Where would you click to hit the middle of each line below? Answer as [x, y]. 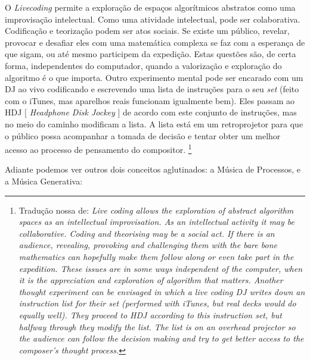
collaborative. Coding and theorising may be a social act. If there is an [147, 233]
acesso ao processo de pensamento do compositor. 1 [98, 148]
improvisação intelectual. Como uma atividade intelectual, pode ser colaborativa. [153, 19]
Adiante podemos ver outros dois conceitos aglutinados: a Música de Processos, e [153, 169]
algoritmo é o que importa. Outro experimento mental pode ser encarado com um [154, 77]
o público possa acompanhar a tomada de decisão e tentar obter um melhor [143, 135]
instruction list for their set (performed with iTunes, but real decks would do [157, 303]
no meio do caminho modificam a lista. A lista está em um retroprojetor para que [154, 123]
